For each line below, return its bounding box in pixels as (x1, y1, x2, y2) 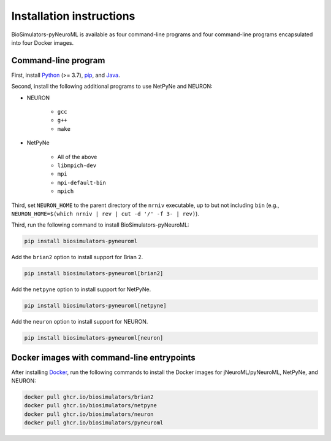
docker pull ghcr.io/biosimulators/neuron (24, 410, 154, 418)
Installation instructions (11, 9, 135, 23)
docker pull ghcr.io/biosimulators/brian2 (24, 394, 154, 400)
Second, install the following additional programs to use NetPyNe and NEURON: (11, 83, 213, 90)
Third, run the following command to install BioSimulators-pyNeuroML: (11, 221, 189, 228)
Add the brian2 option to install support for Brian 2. (11, 254, 143, 261)
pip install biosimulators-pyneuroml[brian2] (24, 270, 164, 277)
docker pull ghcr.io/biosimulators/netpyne (24, 402, 158, 409)
